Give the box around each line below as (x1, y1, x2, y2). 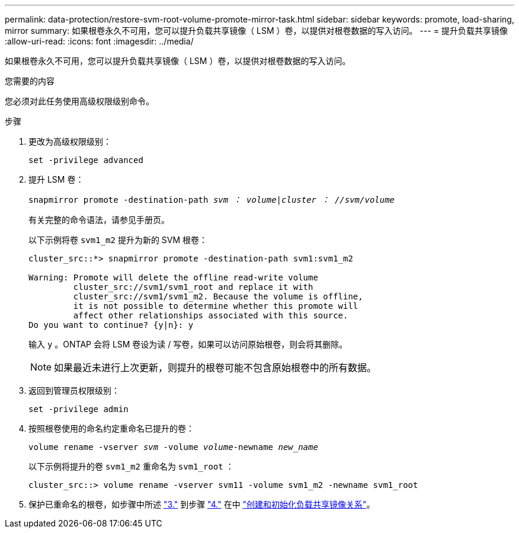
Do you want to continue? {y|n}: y (28, 320, 194, 330)
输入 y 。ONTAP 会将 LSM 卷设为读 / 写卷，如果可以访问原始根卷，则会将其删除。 (28, 339, 348, 349)
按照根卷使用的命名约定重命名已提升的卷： (28, 423, 194, 433)
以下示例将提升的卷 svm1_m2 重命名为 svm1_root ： (28, 461, 234, 471)
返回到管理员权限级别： (28, 385, 120, 395)
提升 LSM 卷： (28, 174, 84, 184)
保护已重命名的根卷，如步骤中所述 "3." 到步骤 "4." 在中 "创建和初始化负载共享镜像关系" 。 (28, 499, 375, 509)
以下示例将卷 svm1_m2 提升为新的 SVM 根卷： (28, 235, 208, 245)
